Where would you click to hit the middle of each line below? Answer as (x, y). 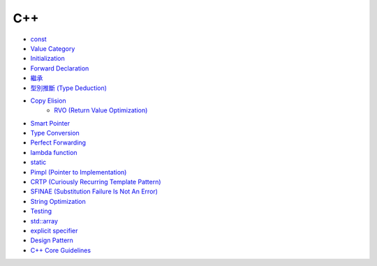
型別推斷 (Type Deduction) (69, 88)
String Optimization (58, 201)
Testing (41, 211)
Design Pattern (52, 240)
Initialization (48, 59)
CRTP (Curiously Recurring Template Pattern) (96, 182)
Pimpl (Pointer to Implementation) (79, 172)
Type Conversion (55, 133)
